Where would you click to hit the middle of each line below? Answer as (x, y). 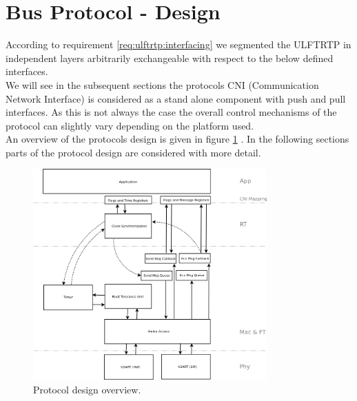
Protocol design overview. (87, 389)
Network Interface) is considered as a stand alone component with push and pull (176, 98)
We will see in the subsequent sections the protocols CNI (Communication (162, 84)
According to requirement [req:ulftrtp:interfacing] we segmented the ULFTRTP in (178, 44)
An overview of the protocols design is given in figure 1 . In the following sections (177, 139)
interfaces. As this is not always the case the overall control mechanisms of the (171, 112)
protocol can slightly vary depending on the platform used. (130, 125)
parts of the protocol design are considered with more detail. (133, 152)
